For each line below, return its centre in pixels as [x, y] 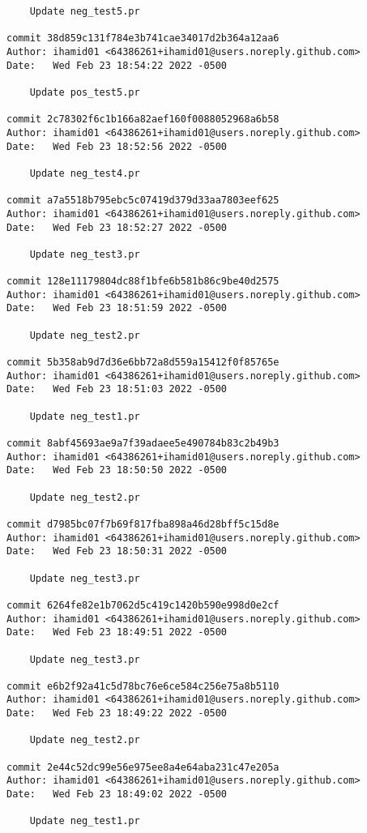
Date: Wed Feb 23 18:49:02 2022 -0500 [117, 795]
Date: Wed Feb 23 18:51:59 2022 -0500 [117, 308]
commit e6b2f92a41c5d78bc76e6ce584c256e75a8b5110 [143, 686]
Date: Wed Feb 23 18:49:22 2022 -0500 [117, 713]
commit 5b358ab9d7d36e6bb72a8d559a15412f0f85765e [143, 363]
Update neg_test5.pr [85, 11]
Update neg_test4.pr [85, 173]
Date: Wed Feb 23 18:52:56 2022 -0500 [117, 146]
